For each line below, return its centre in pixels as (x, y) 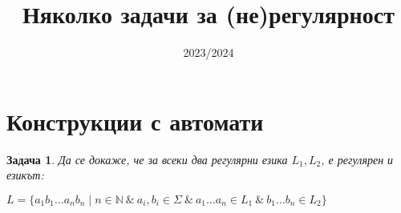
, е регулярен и (357, 159)
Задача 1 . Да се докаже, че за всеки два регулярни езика (147, 159)
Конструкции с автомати (135, 121)
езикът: (25, 175)
